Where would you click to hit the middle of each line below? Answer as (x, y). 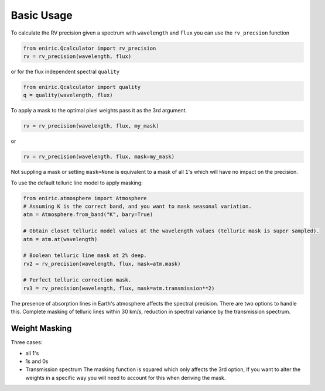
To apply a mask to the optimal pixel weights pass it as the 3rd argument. (99, 111)
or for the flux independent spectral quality (65, 71)
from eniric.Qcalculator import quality (82, 87)
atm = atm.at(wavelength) (60, 239)
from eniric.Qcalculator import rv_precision (90, 48)
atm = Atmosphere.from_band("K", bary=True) (88, 215)
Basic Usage (42, 15)
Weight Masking (41, 329)
